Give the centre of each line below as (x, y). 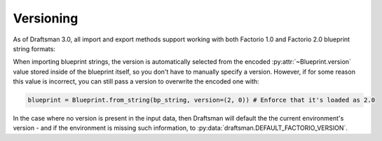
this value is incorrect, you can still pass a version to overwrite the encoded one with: (136, 81)
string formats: (34, 48)
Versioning (46, 18)
